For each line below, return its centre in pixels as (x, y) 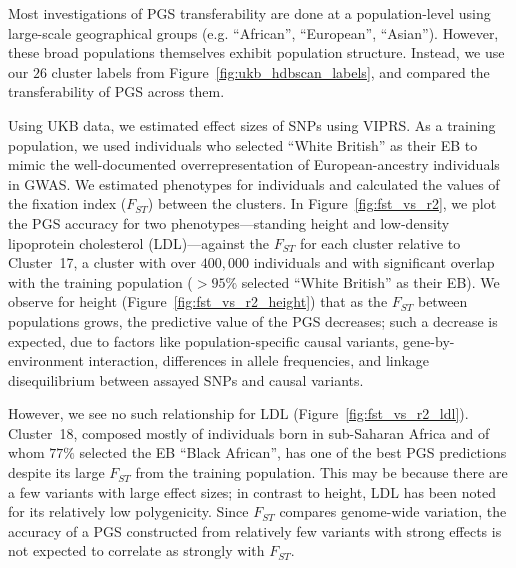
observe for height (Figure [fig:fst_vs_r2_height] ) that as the (198, 301)
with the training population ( (100, 281)
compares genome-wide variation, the (393, 511)
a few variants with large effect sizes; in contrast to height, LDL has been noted (252, 491)
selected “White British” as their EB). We (370, 281)
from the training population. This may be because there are (321, 472)
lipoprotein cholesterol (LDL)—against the (139, 242)
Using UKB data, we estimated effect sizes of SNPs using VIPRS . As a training (252, 124)
